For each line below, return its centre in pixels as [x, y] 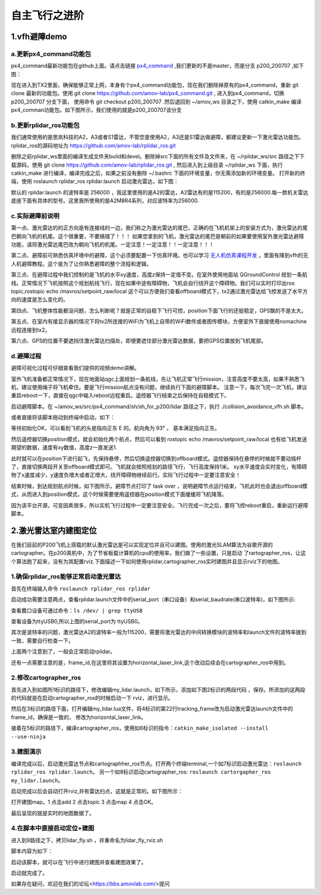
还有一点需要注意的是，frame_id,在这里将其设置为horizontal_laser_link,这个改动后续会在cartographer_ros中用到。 [150, 662]
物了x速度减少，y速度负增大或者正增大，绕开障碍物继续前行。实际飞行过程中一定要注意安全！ [126, 475]
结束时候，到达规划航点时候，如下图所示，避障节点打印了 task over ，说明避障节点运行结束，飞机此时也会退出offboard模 [159, 486]
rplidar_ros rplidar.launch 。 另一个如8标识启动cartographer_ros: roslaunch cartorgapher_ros [141, 772]
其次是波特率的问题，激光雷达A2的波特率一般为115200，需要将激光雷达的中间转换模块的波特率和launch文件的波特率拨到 [159, 632]
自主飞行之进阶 [48, 15]
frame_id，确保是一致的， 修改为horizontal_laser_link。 [79, 717]
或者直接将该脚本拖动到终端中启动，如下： [63, 417]
